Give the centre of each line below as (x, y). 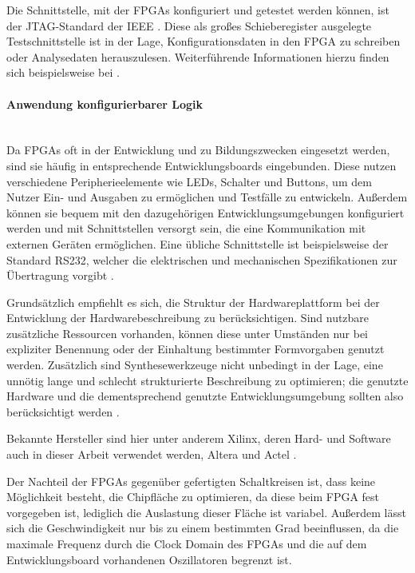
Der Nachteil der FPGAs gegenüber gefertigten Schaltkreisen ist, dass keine (191, 481)
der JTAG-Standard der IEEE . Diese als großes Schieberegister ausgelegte (189, 25)
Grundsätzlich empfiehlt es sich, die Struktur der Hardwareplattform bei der (193, 302)
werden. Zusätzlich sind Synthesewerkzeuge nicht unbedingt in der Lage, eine (195, 365)
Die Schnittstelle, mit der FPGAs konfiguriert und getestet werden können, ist (198, 10)
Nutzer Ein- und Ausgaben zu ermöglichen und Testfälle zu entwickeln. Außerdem (207, 197)
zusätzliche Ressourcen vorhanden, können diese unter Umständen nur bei (188, 333)
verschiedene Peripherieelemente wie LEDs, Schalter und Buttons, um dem (189, 181)
